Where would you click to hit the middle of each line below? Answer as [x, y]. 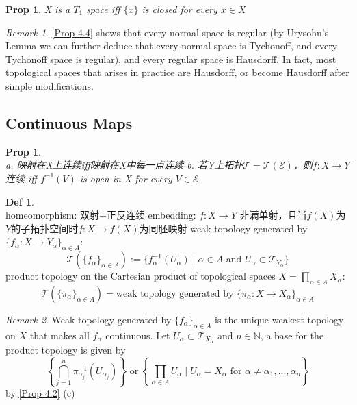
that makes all [59, 335]
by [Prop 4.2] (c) [40, 393]
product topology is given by [66, 349]
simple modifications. [50, 85]
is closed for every [180, 9]
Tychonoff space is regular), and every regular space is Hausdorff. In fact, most [171, 59]
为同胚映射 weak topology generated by [223, 228]
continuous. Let [138, 335]
